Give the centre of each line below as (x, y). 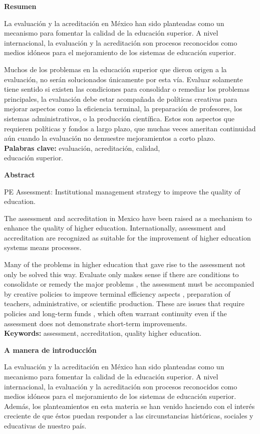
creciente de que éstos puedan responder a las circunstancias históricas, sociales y (129, 416)
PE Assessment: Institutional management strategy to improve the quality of (122, 191)
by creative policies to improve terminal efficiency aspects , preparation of (117, 293)
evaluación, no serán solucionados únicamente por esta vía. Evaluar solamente (123, 79)
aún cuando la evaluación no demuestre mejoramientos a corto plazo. (110, 138)
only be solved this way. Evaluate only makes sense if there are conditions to (121, 274)
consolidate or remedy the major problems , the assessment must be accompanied (129, 284)
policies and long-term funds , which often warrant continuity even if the (115, 313)
